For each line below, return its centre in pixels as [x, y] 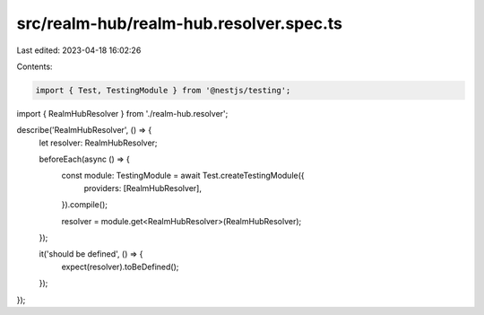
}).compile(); [84, 205]
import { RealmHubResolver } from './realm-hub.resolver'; [122, 113]
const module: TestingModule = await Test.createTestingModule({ [183, 176]
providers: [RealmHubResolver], [143, 188]
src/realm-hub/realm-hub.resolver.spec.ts [179, 23]
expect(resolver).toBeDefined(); [120, 267]
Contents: [35, 66]
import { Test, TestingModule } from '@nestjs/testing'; [163, 90]
